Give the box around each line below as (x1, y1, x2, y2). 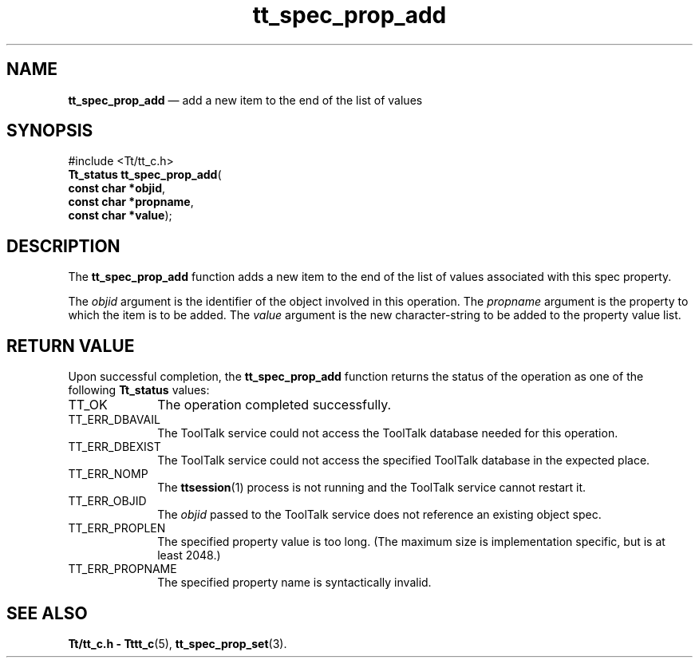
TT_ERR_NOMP (68, 467, 148, 481)
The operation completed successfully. (157, 397, 392, 413)
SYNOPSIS (6, 121, 93, 141)
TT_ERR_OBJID (68, 494, 147, 508)
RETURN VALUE (6, 335, 135, 356)
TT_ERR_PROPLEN (68, 521, 166, 536)
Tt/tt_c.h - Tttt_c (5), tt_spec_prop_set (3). (68, 636, 287, 650)
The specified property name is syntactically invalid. (157, 575, 432, 590)
